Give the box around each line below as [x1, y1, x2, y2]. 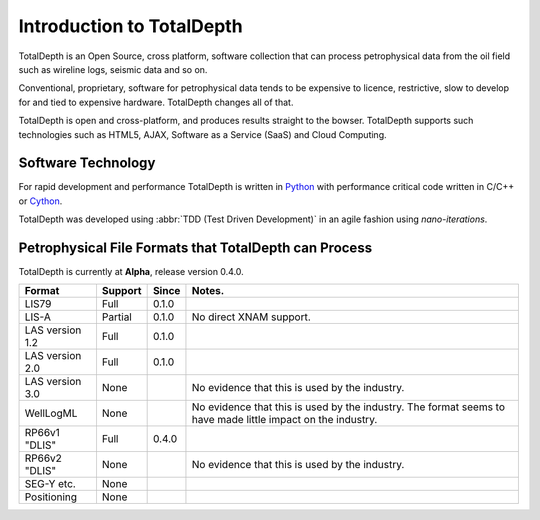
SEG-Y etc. [24, 477, 77, 491]
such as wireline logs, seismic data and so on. [18, 63, 208, 75]
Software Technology [18, 155, 156, 172]
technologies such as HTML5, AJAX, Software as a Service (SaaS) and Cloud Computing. [18, 128, 387, 140]
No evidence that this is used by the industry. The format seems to [191, 400, 505, 414]
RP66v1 [24, 426, 60, 440]
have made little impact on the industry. [191, 413, 378, 427]
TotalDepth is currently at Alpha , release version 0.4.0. [18, 266, 244, 278]
